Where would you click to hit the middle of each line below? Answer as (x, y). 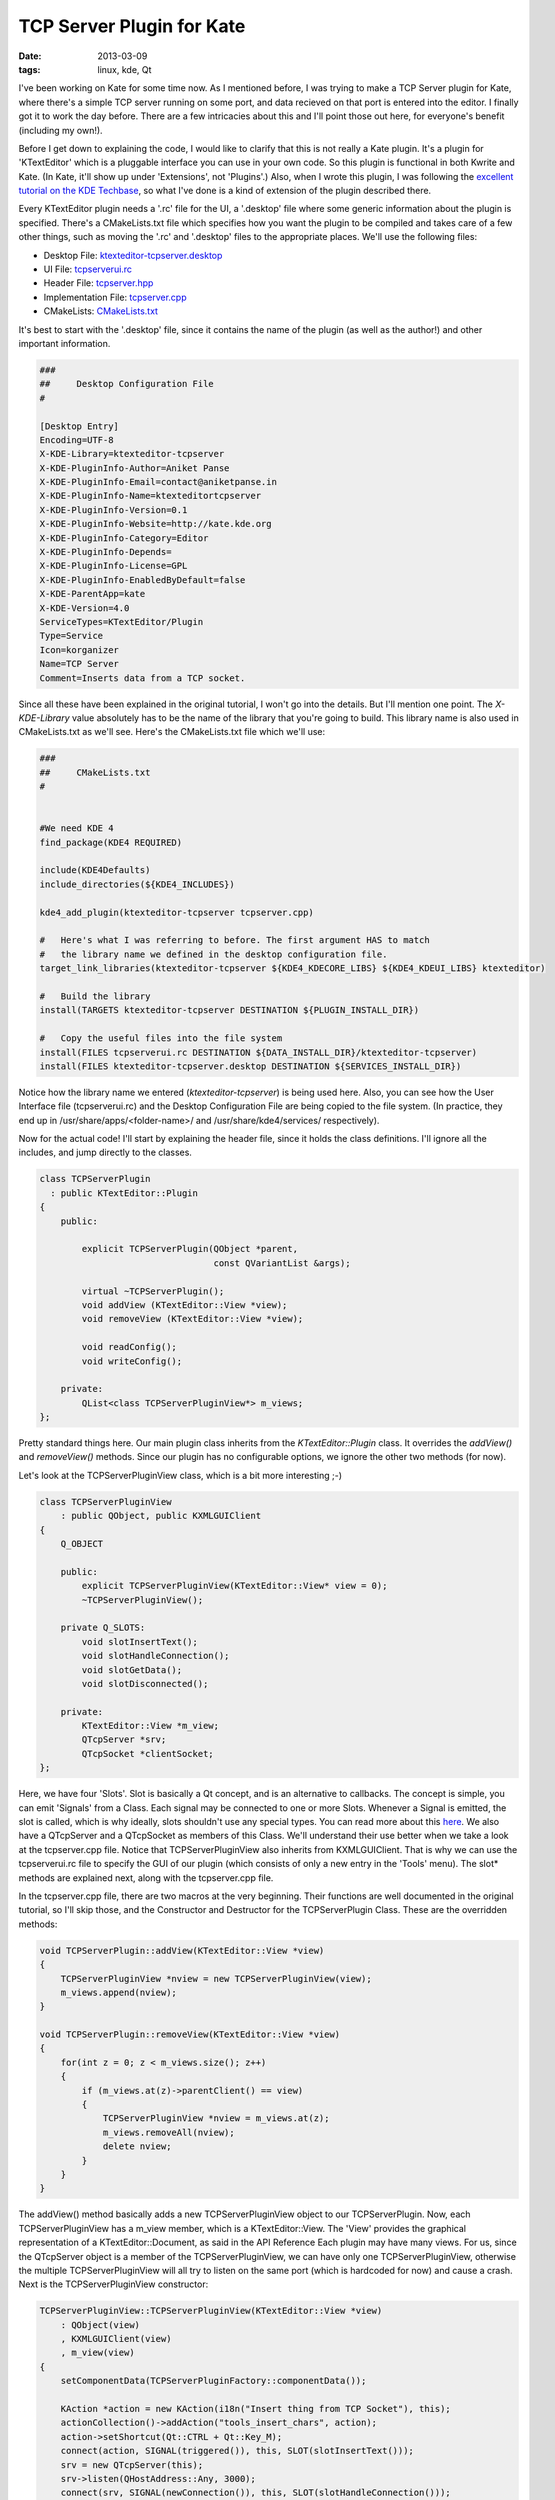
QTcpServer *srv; (124, 1739)
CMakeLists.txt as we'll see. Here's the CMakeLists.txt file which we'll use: (172, 732)
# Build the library (95, 996)
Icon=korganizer (79, 649)
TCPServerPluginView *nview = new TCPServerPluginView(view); (216, 1978)
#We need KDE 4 (76, 828)
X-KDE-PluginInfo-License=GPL (113, 566)
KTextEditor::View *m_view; (150, 1726)
